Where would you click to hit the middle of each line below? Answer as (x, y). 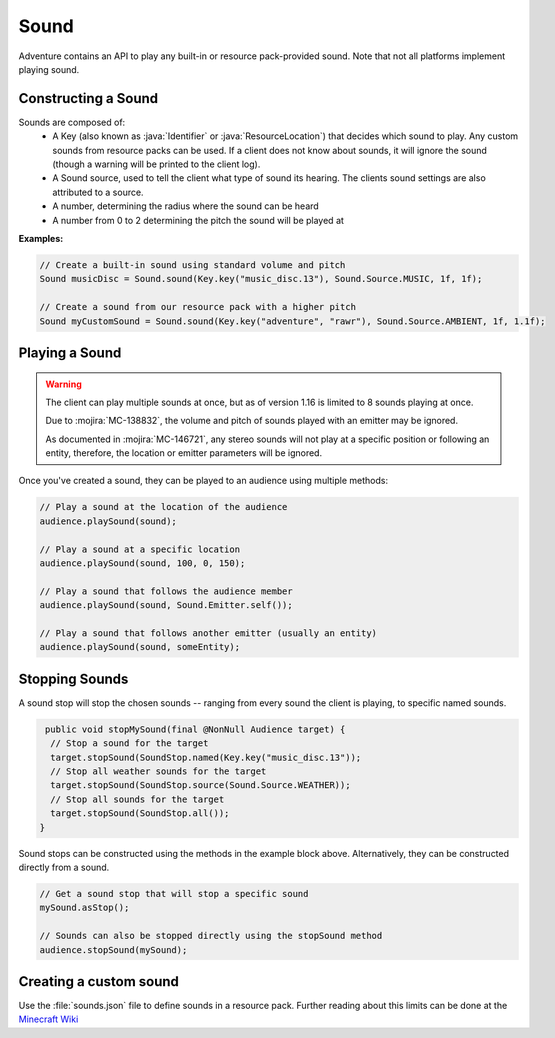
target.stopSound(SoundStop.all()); (140, 813)
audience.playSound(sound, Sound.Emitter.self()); (166, 605)
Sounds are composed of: (72, 122)
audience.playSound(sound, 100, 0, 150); (142, 563)
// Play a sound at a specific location (139, 549)
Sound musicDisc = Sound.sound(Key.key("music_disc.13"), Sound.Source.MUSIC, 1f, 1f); (261, 279)
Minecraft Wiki (48, 1019)
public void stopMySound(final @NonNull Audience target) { (195, 729)
